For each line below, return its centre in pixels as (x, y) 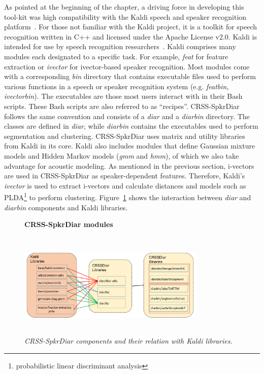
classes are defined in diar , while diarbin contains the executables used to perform (131, 126)
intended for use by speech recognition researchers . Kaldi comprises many (120, 46)
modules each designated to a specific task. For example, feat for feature (116, 56)
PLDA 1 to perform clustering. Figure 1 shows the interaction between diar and (128, 196)
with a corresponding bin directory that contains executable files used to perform (130, 76)
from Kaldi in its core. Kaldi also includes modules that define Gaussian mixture (130, 146)
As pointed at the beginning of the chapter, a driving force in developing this (124, 7)
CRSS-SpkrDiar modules (69, 224)
